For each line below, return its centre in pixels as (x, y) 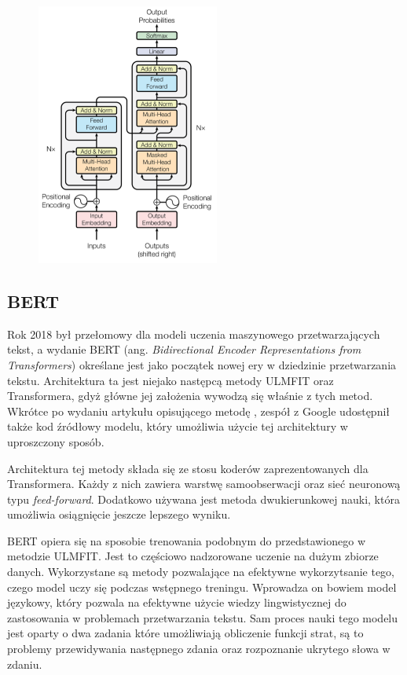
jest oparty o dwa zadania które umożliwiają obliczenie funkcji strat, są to (185, 633)
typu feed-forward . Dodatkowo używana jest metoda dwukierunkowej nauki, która (203, 499)
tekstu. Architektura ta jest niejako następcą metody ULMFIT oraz (170, 380)
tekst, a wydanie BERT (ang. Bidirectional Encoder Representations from (184, 349)
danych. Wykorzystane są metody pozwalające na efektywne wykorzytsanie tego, (201, 572)
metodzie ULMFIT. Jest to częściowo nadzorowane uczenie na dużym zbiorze (193, 556)
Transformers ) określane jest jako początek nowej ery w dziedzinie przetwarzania (202, 364)
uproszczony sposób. (56, 441)
